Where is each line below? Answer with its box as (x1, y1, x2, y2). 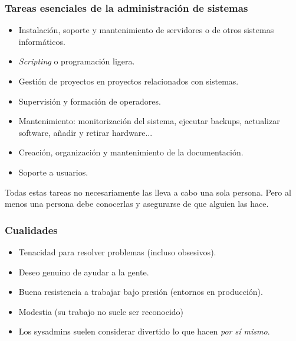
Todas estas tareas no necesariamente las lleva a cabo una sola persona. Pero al (5, 186, 291, 198)
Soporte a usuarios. (18, 165, 88, 178)
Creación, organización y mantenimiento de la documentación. (18, 146, 244, 158)
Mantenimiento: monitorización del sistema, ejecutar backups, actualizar (18, 115, 280, 127)
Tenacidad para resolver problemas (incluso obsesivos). (18, 245, 216, 258)
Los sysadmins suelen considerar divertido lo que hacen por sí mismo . (18, 325, 270, 337)
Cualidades (5, 222, 58, 237)
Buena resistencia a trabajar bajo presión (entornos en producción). (18, 285, 263, 298)
